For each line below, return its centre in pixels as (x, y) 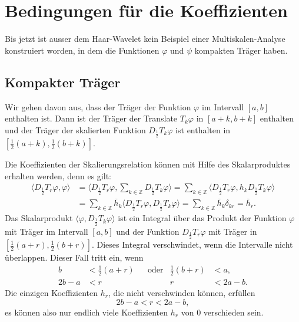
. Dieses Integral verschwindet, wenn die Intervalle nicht (192, 244)
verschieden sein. (233, 312)
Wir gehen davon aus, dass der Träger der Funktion (98, 106)
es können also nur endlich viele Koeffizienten (87, 312)
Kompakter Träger (63, 82)
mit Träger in (233, 231)
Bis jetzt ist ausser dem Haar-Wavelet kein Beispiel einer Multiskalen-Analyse (145, 39)
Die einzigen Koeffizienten (52, 293)
